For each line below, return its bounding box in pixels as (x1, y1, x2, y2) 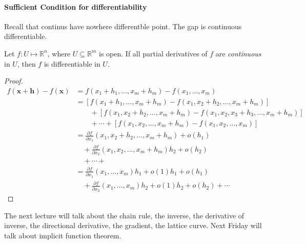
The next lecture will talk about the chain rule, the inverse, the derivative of (4, 210, 244, 220)
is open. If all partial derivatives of (99, 48, 208, 58)
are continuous (215, 48, 261, 58)
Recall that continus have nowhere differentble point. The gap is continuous (4, 21, 242, 31)
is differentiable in (44, 58, 100, 69)
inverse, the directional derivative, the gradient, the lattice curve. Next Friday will (4, 220, 262, 231)
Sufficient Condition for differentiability (4, 1, 147, 12)
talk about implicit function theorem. (4, 230, 121, 240)
